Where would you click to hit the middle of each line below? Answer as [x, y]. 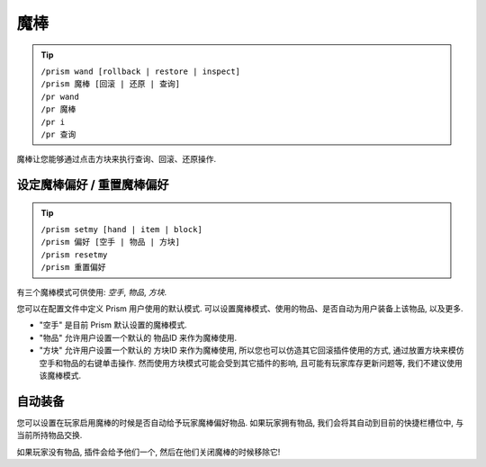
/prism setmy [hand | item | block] [121, 230]
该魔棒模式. [60, 375]
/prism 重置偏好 [74, 267]
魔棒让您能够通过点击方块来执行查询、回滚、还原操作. [117, 159]
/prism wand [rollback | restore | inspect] [141, 71]
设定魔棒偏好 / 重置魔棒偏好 [93, 185]
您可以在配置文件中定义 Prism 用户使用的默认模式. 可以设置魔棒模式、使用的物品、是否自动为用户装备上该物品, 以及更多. [240, 309]
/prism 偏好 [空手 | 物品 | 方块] [110, 242]
